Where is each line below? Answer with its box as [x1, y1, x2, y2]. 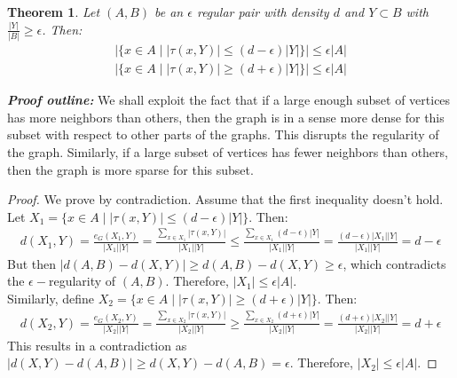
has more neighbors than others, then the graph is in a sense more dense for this [7, 107, 445, 126]
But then [7, 254, 57, 272]
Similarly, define [7, 288, 95, 307]
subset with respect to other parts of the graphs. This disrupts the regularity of [7, 125, 439, 144]
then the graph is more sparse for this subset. [7, 160, 254, 178]
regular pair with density [196, 3, 329, 20]
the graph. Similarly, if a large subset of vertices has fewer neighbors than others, [7, 143, 448, 161]
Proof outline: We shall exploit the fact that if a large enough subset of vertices [7, 91, 451, 109]
